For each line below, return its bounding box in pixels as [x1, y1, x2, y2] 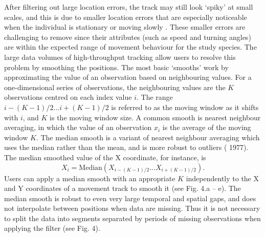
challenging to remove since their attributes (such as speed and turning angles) [4, 31, 251, 42]
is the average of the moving [162, 122, 251, 133]
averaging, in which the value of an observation [4, 122, 152, 133]
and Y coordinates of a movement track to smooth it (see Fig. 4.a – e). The [4, 183, 241, 193]
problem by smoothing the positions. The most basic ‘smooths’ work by [4, 61, 229, 72]
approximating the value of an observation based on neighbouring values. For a [4, 72, 252, 82]
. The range [137, 92, 173, 102]
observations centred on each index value [4, 92, 132, 102]
